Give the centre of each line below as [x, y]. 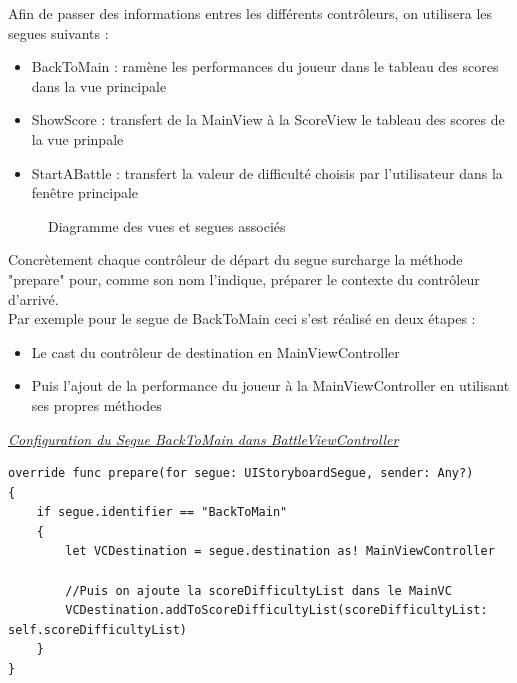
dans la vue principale [99, 85]
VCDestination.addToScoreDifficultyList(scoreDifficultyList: [276, 610]
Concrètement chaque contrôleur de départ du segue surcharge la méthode [235, 259]
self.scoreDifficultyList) [97, 629]
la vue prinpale [77, 138]
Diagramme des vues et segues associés [167, 225]
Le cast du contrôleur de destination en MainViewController [215, 351]
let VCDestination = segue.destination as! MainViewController [280, 551]
